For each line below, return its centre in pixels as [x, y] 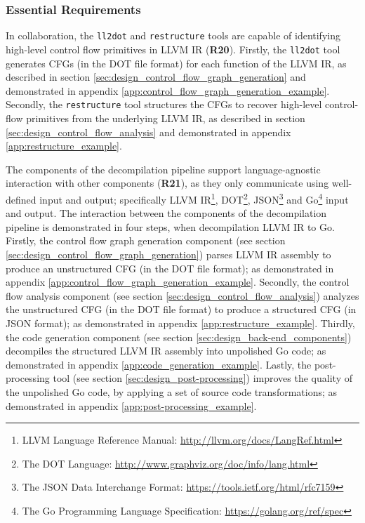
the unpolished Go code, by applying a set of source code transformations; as [172, 391]
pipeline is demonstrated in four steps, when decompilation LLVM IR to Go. [170, 226]
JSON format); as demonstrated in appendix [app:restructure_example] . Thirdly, [180, 323]
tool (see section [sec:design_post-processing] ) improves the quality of [203, 378]
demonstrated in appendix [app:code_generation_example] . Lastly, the [159, 364]
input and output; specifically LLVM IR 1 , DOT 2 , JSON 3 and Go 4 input [194, 198]
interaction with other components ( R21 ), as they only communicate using [167, 183]
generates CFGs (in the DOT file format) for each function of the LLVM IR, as [176, 63]
